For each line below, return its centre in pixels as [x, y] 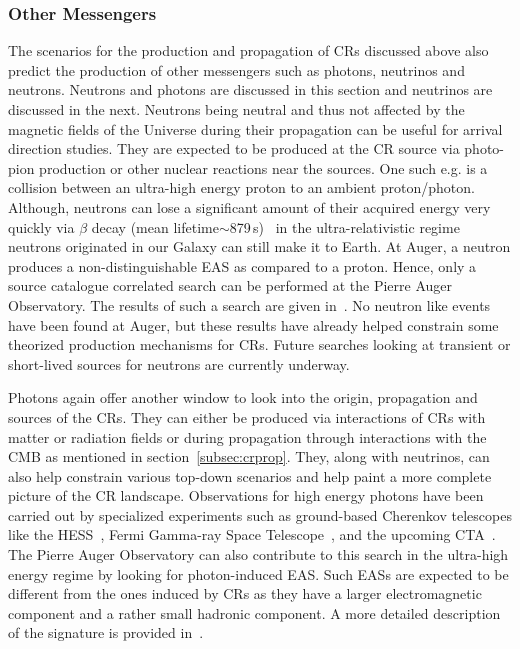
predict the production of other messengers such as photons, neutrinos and [236, 69]
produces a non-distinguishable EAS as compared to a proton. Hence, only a [242, 265]
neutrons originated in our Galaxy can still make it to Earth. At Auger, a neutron [259, 246]
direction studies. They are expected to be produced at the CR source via [234, 148]
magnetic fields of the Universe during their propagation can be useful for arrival [255, 128]
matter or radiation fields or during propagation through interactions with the [247, 436]
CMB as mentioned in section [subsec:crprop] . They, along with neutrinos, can [249, 456]
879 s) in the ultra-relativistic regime [344, 226]
